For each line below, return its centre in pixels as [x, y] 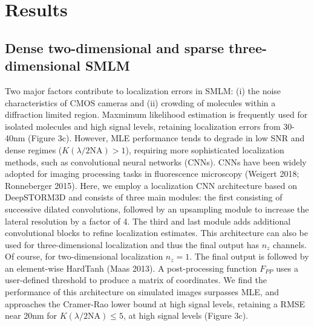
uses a [287, 268]
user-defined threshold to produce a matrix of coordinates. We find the [136, 280]
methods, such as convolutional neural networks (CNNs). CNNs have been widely [156, 161]
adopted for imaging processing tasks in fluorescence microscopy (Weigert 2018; [152, 174]
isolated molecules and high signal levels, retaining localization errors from [143, 126]
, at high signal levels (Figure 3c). [185, 315]
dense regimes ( [34, 149]
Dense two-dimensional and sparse [115, 47]
